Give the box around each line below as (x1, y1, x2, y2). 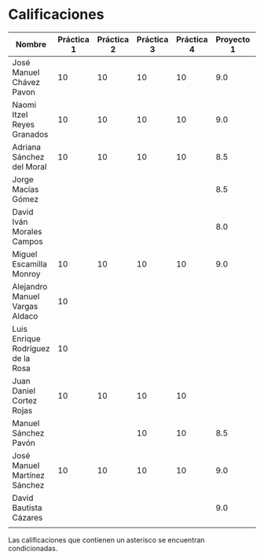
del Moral (12, 161, 47, 172)
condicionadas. (8, 543, 58, 553)
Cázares (12, 512, 43, 523)
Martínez (12, 469, 46, 480)
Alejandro (12, 281, 48, 292)
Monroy (12, 268, 41, 279)
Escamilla (12, 258, 47, 269)
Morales (12, 226, 42, 237)
